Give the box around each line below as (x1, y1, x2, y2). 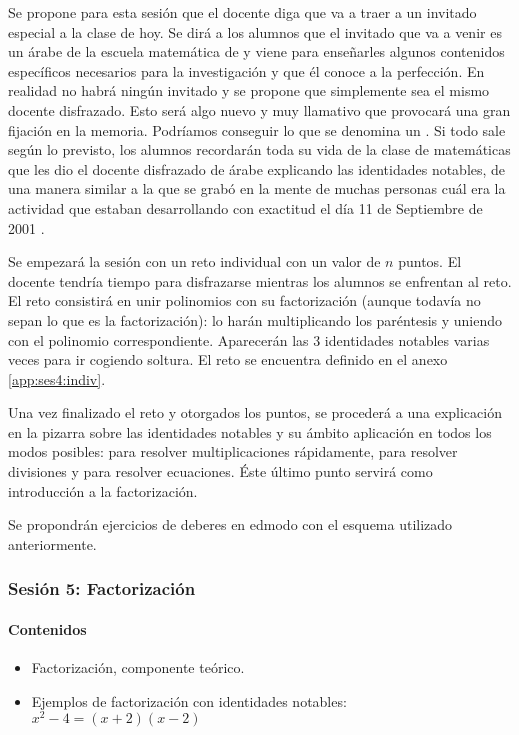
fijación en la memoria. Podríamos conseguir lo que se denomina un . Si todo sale (8, 119, 506, 140)
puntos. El (398, 251, 462, 272)
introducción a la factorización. (8, 480, 198, 501)
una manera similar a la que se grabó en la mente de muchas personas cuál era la (8, 178, 506, 199)
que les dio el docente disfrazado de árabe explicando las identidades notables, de (8, 158, 506, 179)
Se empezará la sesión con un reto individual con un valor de (8, 251, 381, 272)
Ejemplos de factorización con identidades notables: (31, 690, 347, 711)
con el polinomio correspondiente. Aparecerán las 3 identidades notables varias (8, 329, 490, 350)
